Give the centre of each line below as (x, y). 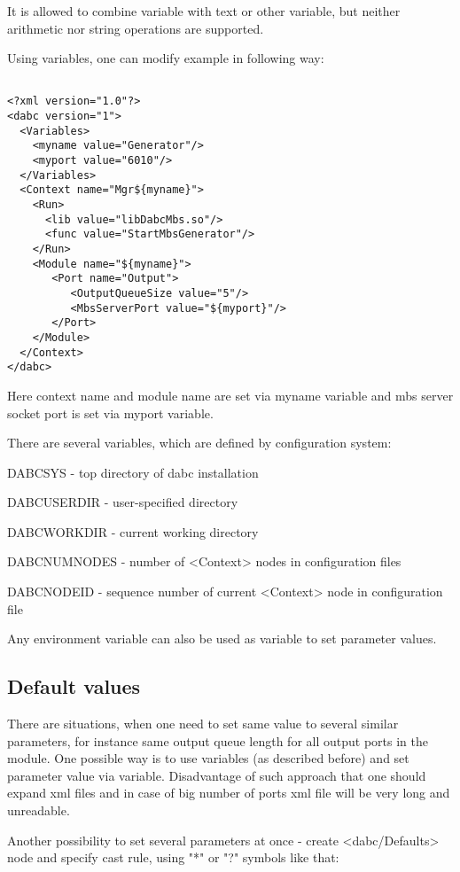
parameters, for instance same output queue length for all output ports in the (218, 740)
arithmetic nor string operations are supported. (136, 28)
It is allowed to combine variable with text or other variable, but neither (204, 11)
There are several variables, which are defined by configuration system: (199, 443)
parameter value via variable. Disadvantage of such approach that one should (217, 775)
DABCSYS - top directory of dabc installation (133, 472)
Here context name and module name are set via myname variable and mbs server (230, 395)
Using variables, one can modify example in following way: (166, 58)
